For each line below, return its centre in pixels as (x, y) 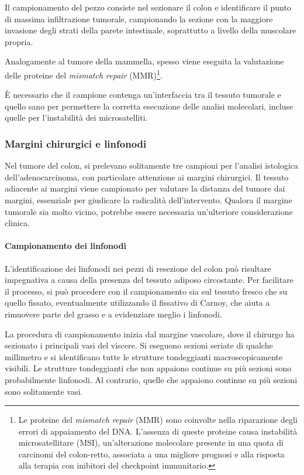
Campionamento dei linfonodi (65, 246)
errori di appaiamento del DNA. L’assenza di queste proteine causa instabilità (158, 431)
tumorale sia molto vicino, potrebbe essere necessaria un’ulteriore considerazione (149, 211)
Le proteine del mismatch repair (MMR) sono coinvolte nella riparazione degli (158, 420)
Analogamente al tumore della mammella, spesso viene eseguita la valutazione (144, 61)
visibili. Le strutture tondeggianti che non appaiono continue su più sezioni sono (148, 368)
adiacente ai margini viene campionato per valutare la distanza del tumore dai (145, 188)
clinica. (17, 223)
